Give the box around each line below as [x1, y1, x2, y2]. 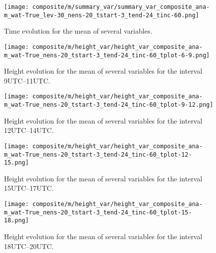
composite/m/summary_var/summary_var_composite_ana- [32, 3, 210, 10]
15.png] [4, 159, 29, 167]
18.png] [4, 217, 29, 224]
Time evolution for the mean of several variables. [4, 26, 153, 36]
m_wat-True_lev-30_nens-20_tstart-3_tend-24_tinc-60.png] [4, 11, 199, 19]
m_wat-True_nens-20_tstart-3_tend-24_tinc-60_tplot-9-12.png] [4, 101, 214, 109]
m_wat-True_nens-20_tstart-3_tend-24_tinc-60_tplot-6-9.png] [4, 51, 210, 59]
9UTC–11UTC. [4, 75, 51, 85]
